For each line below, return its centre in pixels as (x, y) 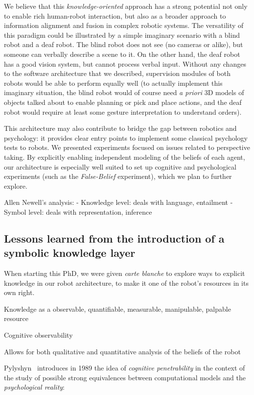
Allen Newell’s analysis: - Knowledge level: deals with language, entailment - (118, 202)
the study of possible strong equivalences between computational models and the (125, 377)
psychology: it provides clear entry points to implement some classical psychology (126, 137)
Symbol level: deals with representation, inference (78, 211)
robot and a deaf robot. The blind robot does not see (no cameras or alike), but (124, 44)
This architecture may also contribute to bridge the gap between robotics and (120, 128)
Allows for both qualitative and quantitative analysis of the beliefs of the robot (122, 351)
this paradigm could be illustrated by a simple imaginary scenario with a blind (122, 35)
